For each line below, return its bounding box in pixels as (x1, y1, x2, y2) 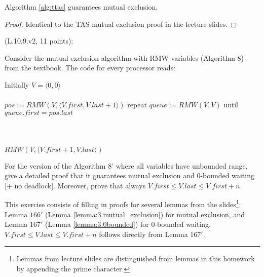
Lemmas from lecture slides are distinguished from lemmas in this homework (16, 253, 255, 264)
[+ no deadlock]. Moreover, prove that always (5, 180, 146, 190)
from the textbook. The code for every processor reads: (5, 62, 175, 73)
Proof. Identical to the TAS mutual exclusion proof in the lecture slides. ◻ (5, 18, 237, 29)
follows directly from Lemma (99, 228, 188, 239)
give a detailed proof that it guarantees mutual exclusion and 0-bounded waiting (5, 170, 254, 181)
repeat (127, 99, 147, 110)
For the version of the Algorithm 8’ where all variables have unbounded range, (5, 160, 248, 171)
